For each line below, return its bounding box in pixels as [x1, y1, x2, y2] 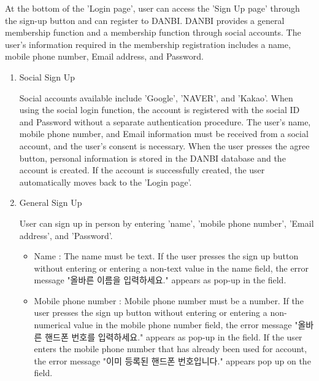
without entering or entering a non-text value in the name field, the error [34, 261, 309, 274]
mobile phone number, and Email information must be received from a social [19, 127, 309, 140]
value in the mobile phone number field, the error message [73, 318, 292, 331]
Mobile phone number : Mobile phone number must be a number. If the [34, 294, 304, 307]
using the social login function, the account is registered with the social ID [19, 103, 300, 116]
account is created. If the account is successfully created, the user [19, 163, 265, 176]
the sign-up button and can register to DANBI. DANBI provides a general [5, 14, 285, 26]
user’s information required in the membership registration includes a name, [5, 37, 291, 50]
